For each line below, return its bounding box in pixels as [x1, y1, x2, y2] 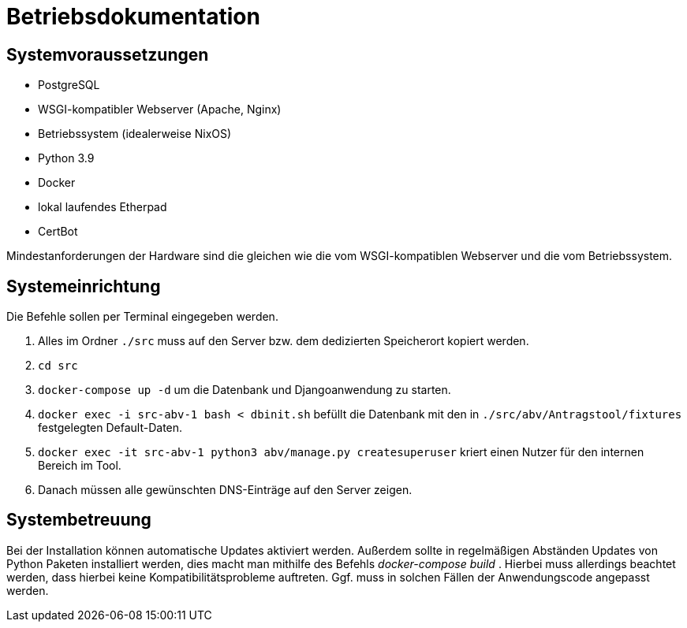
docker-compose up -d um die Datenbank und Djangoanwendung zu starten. [38, 383, 451, 397]
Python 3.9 [38, 151, 95, 165]
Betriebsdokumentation [6, 3, 260, 30]
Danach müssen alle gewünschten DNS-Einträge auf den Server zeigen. [38, 483, 413, 497]
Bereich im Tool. [38, 459, 121, 473]
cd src [38, 359, 78, 373]
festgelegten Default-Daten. [38, 421, 183, 435]
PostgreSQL [38, 78, 100, 92]
